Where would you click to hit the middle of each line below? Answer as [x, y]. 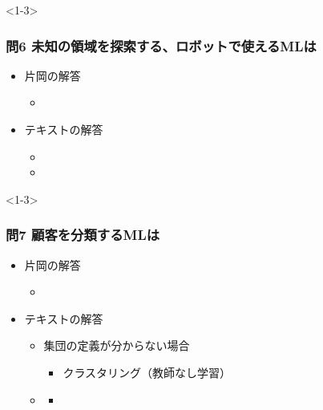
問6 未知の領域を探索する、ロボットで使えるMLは [161, 45]
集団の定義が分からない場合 [117, 345]
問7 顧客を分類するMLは [83, 235]
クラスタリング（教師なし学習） [147, 372]
